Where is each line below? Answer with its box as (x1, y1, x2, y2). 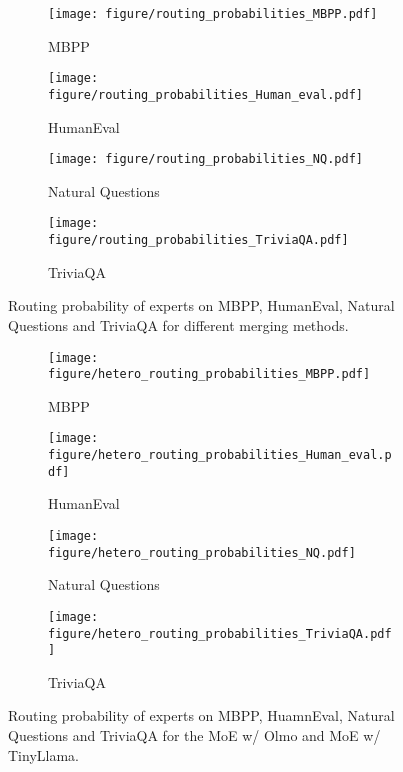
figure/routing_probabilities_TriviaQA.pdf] (48, 233, 349, 248)
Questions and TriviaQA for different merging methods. (8, 314, 349, 335)
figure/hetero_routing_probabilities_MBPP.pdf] (48, 367, 371, 382)
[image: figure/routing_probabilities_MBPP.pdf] (48, 7, 378, 21)
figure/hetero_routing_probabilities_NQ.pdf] (48, 545, 356, 560)
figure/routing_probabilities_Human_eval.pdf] (48, 87, 363, 102)
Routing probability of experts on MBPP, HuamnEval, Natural (8, 705, 395, 726)
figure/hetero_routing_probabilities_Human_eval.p (48, 448, 392, 463)
